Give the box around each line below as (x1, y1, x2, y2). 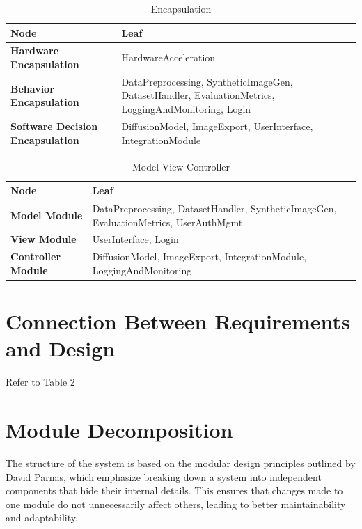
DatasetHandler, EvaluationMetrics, (121, 88, 275, 102)
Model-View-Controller (132, 159, 230, 173)
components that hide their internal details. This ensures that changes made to (6, 483, 343, 498)
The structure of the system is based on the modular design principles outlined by (6, 456, 356, 471)
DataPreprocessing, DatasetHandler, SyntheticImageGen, (92, 201, 337, 216)
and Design (6, 334, 116, 363)
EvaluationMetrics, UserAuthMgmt (92, 214, 243, 229)
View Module (10, 232, 77, 246)
